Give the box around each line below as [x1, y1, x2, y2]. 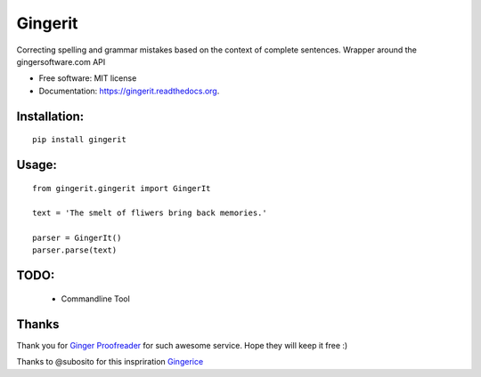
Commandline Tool [61, 293, 131, 304]
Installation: [16, 108, 85, 124]
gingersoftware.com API [16, 56, 106, 67]
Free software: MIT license [38, 73, 137, 84]
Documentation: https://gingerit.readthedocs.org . [38, 85, 220, 96]
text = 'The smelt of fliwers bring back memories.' [32, 208, 267, 218]
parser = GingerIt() [32, 233, 122, 244]
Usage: [16, 156, 58, 172]
